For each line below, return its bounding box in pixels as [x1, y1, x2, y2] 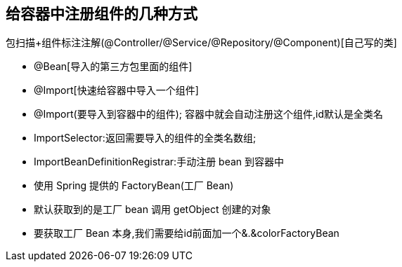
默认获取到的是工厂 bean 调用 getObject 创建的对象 [34, 203, 271, 216]
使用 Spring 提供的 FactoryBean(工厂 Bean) [34, 179, 234, 192]
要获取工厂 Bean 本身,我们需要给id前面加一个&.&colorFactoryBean [34, 227, 339, 240]
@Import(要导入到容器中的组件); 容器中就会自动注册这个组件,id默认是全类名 [34, 108, 383, 121]
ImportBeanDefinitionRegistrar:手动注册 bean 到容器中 [34, 156, 285, 168]
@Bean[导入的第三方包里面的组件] [34, 60, 193, 73]
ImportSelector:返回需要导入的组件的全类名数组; [34, 132, 257, 144]
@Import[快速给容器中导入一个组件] [34, 84, 199, 97]
